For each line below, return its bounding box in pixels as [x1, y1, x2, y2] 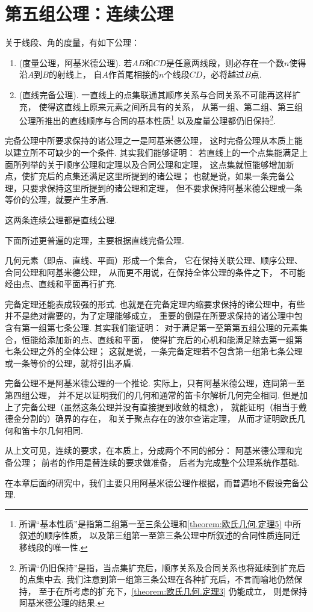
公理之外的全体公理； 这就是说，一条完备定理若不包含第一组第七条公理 [21, 345, 303, 357]
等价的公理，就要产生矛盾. [5, 193, 108, 206]
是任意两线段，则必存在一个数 [166, 56, 284, 69]
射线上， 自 [57, 68, 102, 81]
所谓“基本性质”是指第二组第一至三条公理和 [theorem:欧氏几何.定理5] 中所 [19, 517, 302, 530]
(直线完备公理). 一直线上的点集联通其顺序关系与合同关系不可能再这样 [19, 88, 293, 100]
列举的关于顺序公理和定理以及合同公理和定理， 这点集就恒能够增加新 [21, 158, 294, 170]
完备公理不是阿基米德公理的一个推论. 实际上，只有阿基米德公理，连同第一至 [5, 377, 305, 389]
